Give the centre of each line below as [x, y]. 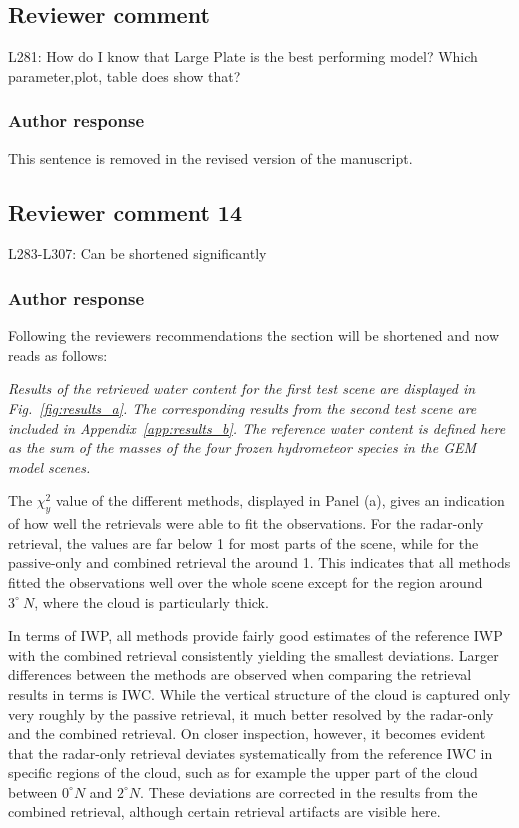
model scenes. [49, 466]
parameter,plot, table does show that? [124, 75]
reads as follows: [58, 354]
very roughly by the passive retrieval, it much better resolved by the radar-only [251, 713]
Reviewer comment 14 [125, 211]
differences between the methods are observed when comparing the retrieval [240, 674]
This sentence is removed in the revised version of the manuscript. [210, 157]
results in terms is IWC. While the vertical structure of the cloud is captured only [259, 693]
